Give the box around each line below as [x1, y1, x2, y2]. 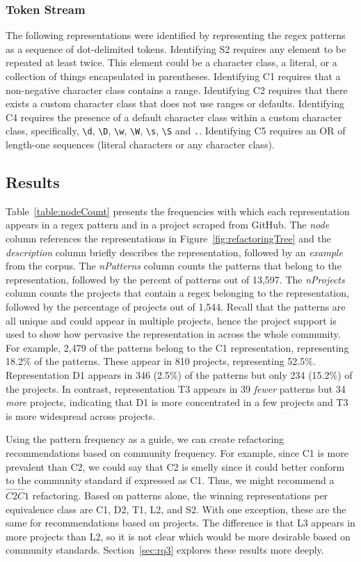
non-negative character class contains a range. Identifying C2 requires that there [6, 82, 348, 97]
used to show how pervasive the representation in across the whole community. [6, 327, 341, 341]
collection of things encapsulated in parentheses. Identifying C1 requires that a [6, 69, 341, 83]
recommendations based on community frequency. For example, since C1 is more [6, 445, 348, 460]
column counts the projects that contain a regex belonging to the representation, [6, 286, 349, 300]
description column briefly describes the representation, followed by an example [6, 244, 343, 259]
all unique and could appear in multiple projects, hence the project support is [6, 313, 337, 327]
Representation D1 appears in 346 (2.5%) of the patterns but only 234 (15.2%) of [6, 367, 353, 382]
